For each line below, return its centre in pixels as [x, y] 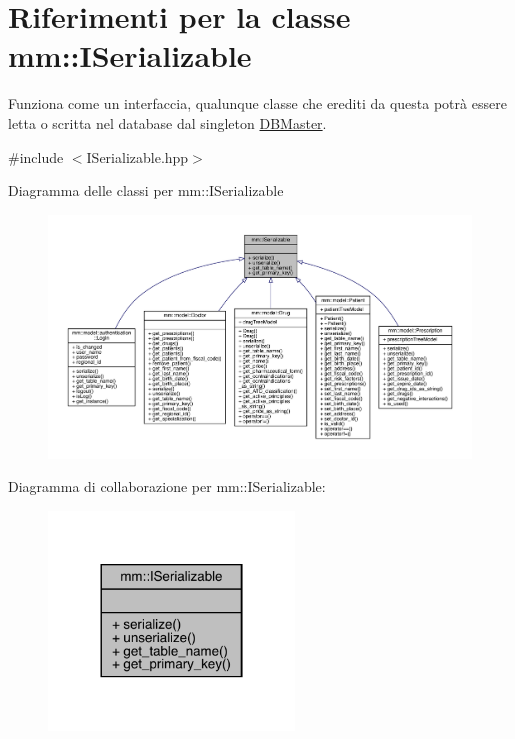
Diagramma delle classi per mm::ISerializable [146, 190]
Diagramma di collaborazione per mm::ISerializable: [167, 486]
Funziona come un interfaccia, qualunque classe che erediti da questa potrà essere [257, 103]
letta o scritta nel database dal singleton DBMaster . [167, 122]
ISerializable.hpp [137, 156]
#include [36, 156]
